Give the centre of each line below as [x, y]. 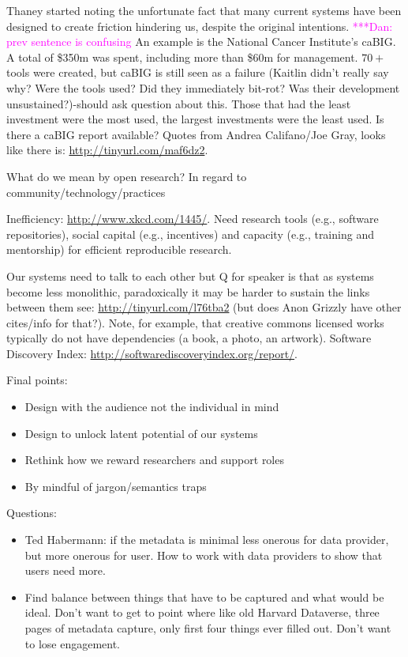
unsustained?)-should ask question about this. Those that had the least [179, 103]
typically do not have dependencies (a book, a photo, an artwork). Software [189, 338]
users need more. [65, 570]
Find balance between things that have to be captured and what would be [204, 597]
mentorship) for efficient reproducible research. [119, 249]
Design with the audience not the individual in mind [152, 407]
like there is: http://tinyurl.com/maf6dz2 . [107, 150]
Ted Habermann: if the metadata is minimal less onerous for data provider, [207, 540]
